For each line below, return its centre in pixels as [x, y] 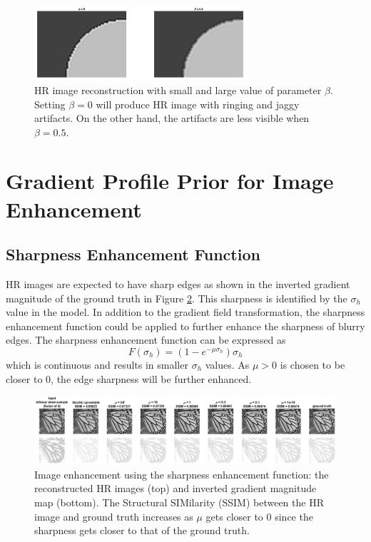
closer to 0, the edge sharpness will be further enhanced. [129, 378]
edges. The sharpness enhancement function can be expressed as [146, 340]
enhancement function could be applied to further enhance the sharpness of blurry [185, 326]
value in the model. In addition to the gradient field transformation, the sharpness [185, 312]
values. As [227, 365]
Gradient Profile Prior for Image [170, 181]
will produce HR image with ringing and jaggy [198, 104]
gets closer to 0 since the [259, 516]
